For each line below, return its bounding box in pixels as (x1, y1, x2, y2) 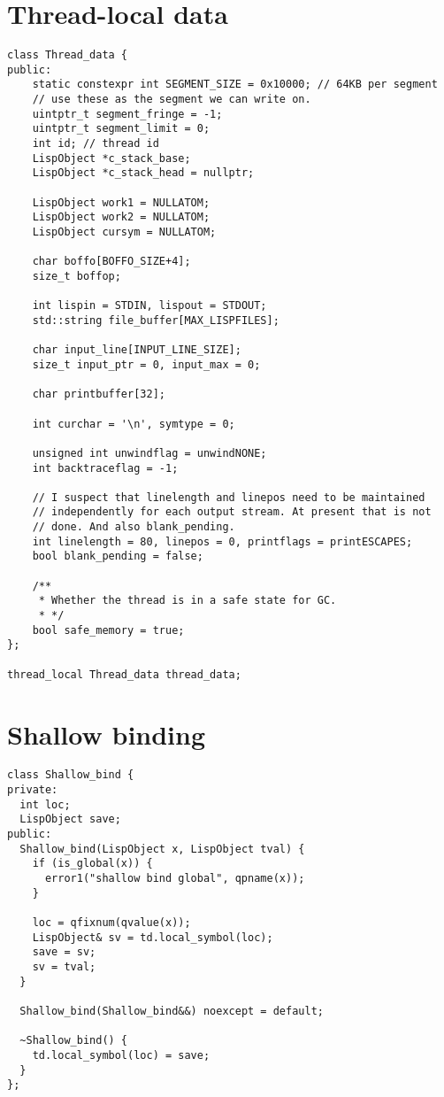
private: (7, 784, 58, 797)
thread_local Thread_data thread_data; (7, 668, 241, 681)
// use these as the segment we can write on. (32, 93, 311, 106)
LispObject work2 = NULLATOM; (32, 211, 211, 224)
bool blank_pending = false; (32, 550, 203, 563)
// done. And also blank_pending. (32, 521, 235, 534)
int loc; (19, 798, 71, 811)
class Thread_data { (7, 49, 128, 62)
